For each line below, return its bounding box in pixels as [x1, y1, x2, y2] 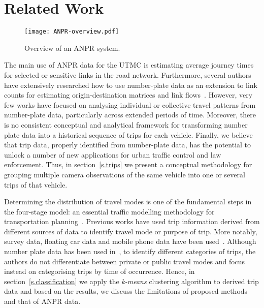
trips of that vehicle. [4, 179, 68, 190]
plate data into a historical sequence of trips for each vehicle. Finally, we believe [4, 129, 253, 140]
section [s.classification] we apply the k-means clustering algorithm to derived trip [4, 275, 259, 286]
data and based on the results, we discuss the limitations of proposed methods [4, 286, 248, 296]
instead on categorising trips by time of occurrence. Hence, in [4, 266, 195, 276]
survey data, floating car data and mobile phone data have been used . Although [4, 236, 256, 247]
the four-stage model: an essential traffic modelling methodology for [4, 206, 215, 217]
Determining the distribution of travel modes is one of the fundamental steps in [4, 196, 252, 207]
